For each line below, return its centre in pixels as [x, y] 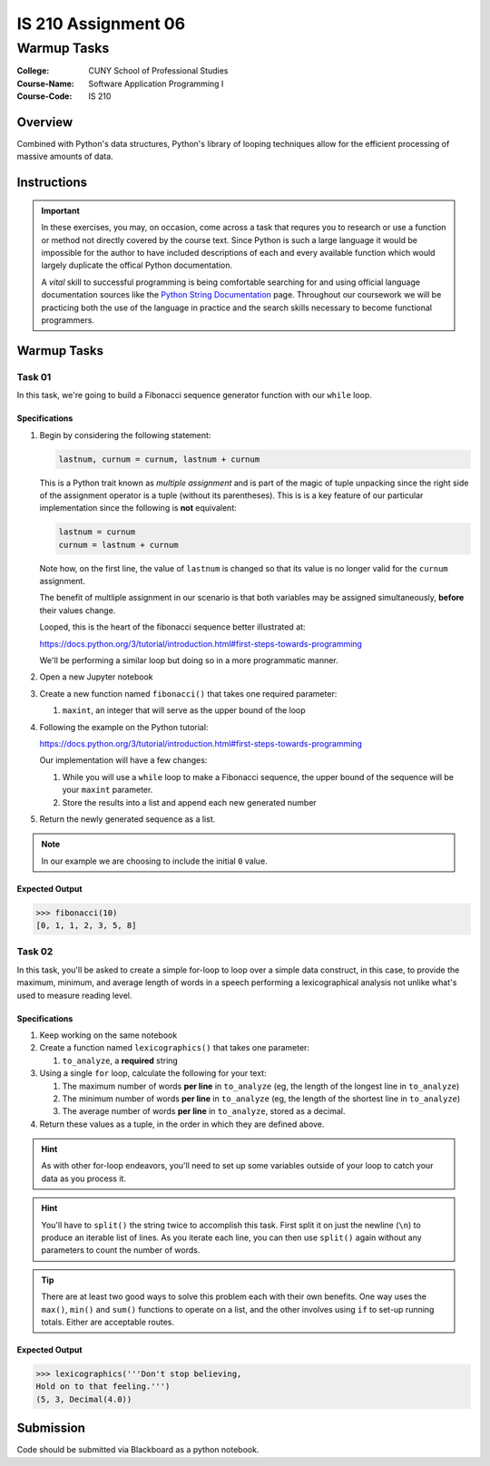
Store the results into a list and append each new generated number [189, 802]
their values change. [78, 610]
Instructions [52, 183]
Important [61, 210]
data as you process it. [84, 1178]
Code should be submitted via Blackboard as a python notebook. [138, 1450]
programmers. [68, 320]
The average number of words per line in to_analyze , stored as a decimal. [204, 1111]
